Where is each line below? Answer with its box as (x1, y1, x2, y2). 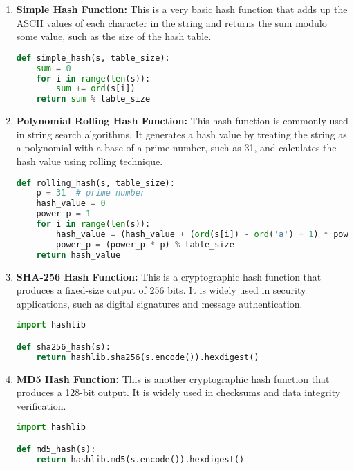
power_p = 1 (36, 209, 91, 219)
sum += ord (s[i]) (56, 84, 136, 94)
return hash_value (36, 250, 121, 260)
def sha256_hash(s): (16, 341, 111, 352)
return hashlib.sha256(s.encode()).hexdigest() (36, 352, 259, 362)
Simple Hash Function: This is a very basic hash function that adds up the (16, 2, 348, 16)
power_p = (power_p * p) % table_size (56, 239, 234, 250)
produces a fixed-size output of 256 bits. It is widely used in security (16, 283, 306, 297)
